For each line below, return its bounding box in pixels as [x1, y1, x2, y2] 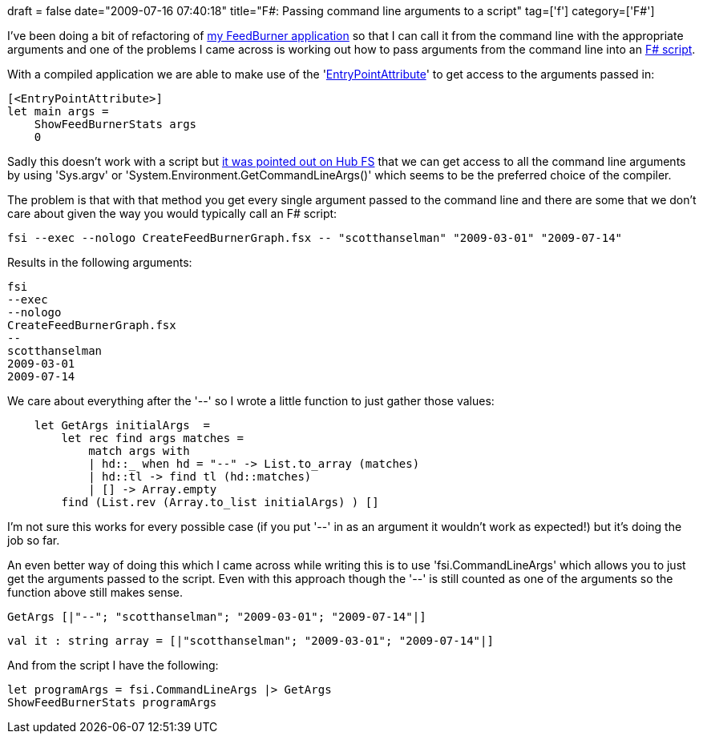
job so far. [7, 533, 60, 547]
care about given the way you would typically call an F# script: [7, 207, 337, 220]
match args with [88, 444, 190, 457]
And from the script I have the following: [7, 658, 219, 672]
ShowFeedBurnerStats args [34, 118, 197, 131]
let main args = [7, 105, 109, 118]
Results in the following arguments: [7, 255, 192, 269]
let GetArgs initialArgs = [34, 419, 210, 432]
